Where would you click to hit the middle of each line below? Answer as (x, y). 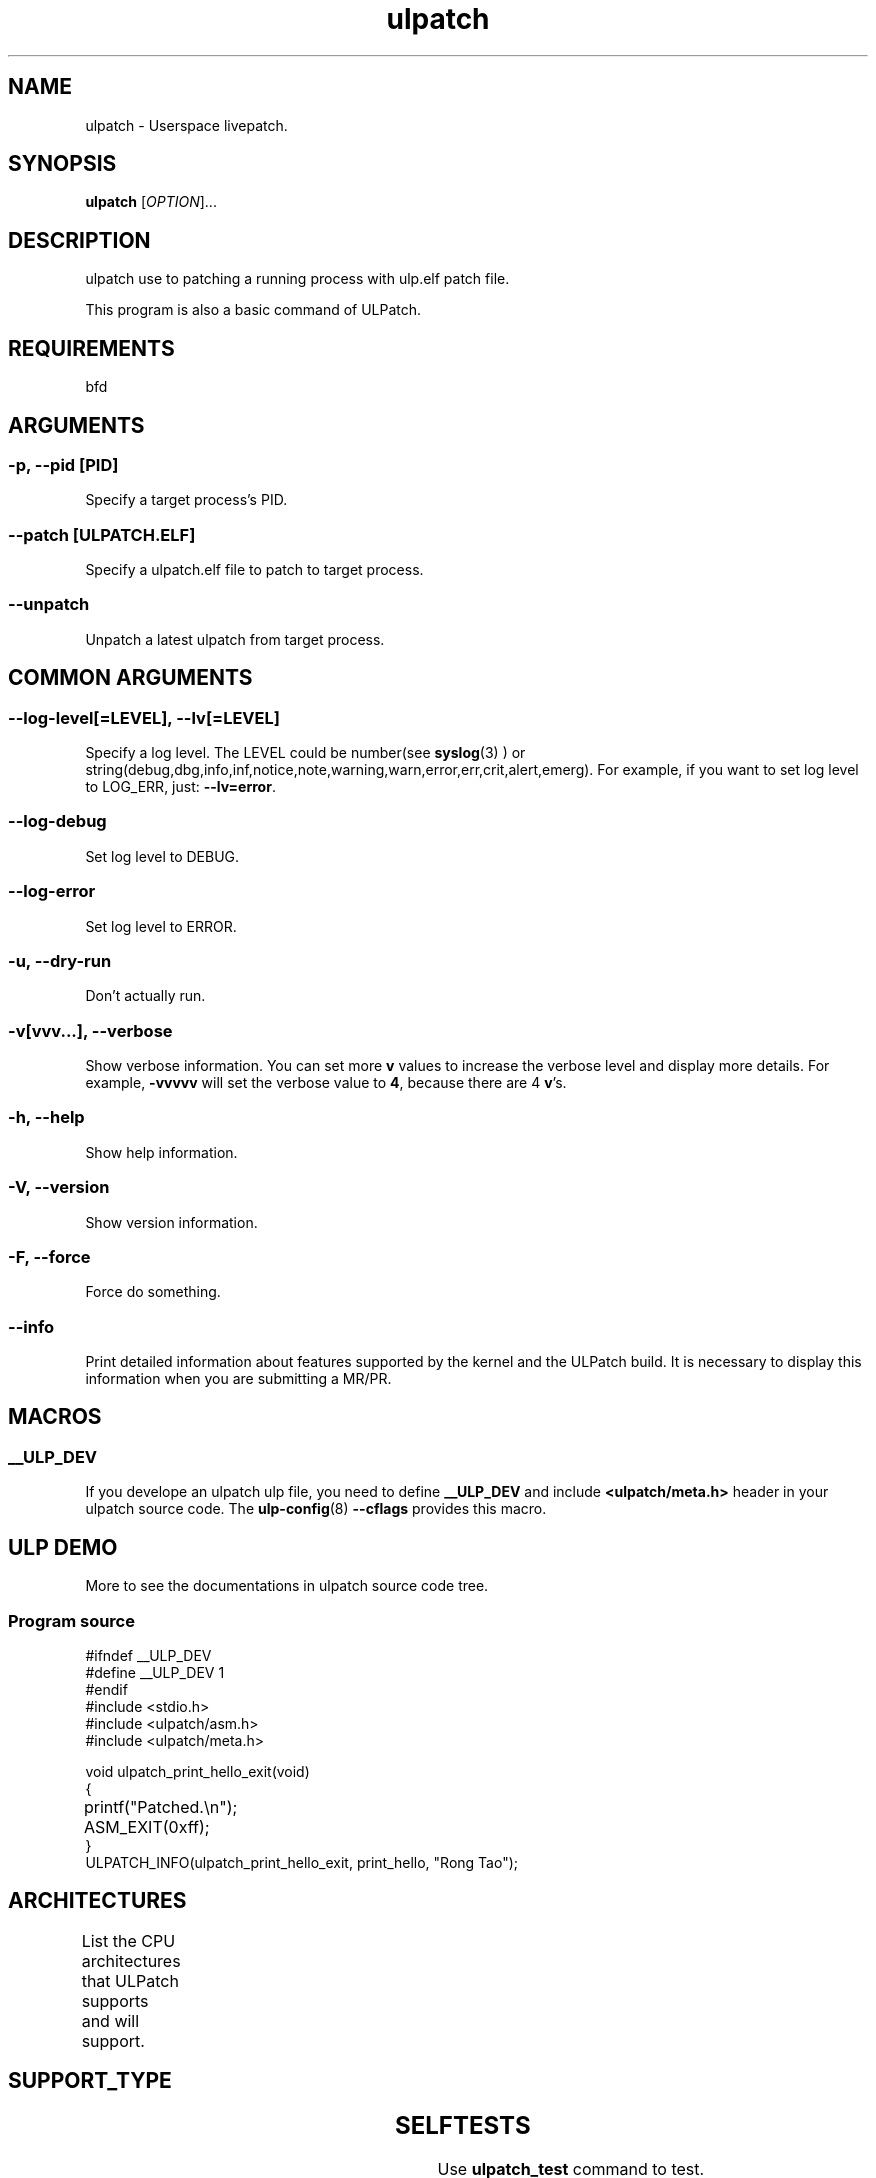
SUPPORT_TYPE (90, 2081)
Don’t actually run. (145, 996)
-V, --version (59, 1187)
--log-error (52, 891)
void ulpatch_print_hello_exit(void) (197, 1771)
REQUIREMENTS (91, 348)
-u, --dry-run (60, 960)
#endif (106, 1689)
